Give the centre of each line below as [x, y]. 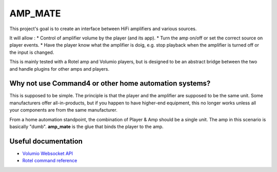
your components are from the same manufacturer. [63, 110]
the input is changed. [32, 52]
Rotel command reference [50, 161]
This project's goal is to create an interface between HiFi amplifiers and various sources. [103, 29]
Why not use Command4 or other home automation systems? [110, 84]
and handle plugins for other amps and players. [60, 69]
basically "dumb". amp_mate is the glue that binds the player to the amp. [86, 126]
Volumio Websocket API [48, 153]
